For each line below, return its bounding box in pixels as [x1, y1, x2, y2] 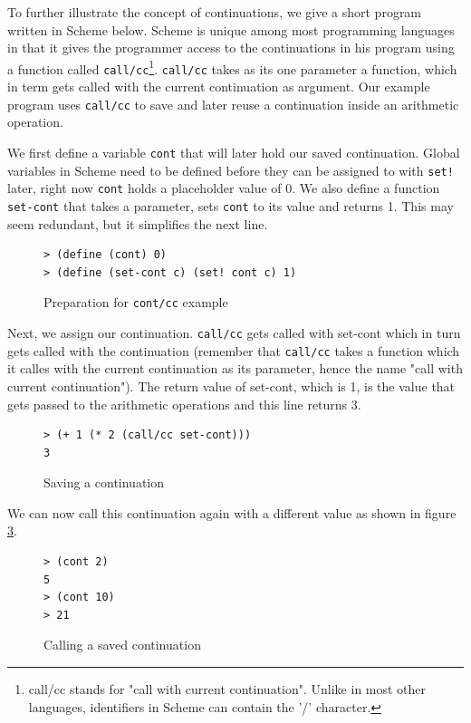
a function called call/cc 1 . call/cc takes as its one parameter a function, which [7, 56, 457, 78]
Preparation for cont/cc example [43, 293, 228, 312]
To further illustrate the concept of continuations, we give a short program [7, 3, 422, 21]
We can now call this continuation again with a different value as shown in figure [7, 503, 457, 522]
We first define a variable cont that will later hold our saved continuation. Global [7, 142, 460, 161]
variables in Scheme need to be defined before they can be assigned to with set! [7, 160, 454, 179]
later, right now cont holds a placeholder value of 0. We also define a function [7, 178, 440, 198]
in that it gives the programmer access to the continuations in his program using [7, 38, 455, 57]
